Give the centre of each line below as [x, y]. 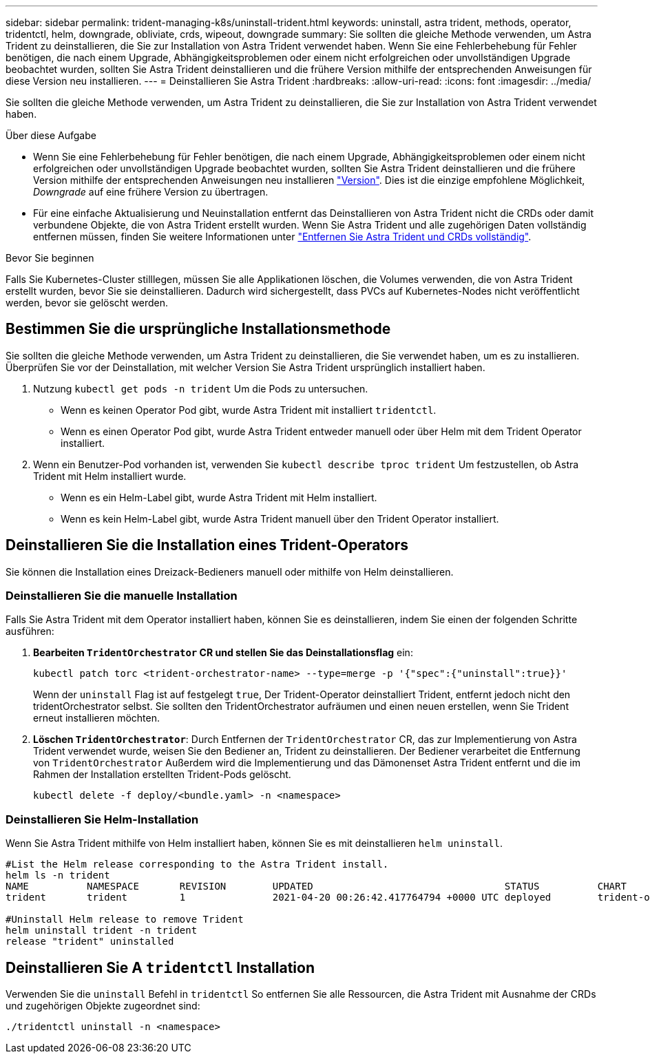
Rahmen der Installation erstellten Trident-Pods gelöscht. [162, 775]
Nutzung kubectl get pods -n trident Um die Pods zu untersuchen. [201, 388]
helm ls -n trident [58, 875]
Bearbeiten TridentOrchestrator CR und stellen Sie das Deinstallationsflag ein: [223, 653]
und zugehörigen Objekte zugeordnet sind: [103, 1006]
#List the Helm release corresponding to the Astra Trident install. [197, 864]
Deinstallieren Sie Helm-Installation [102, 819]
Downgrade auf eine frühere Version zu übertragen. [151, 192]
